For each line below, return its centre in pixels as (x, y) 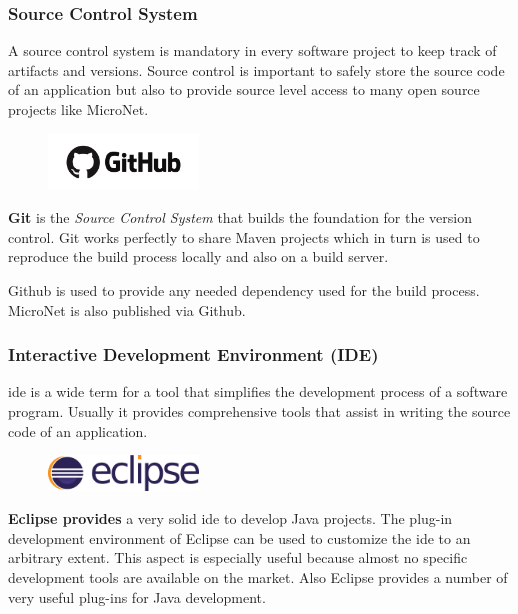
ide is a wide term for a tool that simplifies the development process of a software (258, 391)
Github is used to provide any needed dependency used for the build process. (244, 289)
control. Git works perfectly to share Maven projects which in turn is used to (244, 236)
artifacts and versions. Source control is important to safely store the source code (256, 69)
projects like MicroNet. (78, 109)
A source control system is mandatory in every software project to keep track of (252, 50)
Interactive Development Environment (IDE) (193, 354)
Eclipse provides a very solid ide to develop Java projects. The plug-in (230, 518)
